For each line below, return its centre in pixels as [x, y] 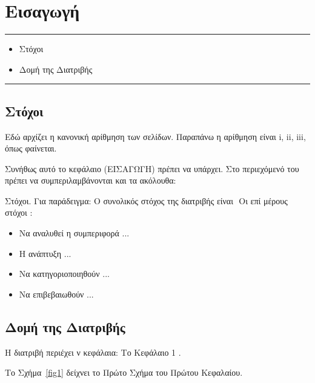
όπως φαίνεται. [31, 148]
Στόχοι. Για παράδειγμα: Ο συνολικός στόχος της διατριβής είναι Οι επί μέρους [146, 200]
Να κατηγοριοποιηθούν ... [64, 274]
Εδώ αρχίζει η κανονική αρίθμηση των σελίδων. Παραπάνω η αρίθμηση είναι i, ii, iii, [155, 136]
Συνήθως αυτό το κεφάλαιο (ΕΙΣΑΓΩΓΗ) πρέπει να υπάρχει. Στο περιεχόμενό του [152, 168]
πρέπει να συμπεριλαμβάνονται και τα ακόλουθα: [91, 180]
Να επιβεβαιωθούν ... [56, 294]
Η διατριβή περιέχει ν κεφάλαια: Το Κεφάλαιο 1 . [93, 352]
